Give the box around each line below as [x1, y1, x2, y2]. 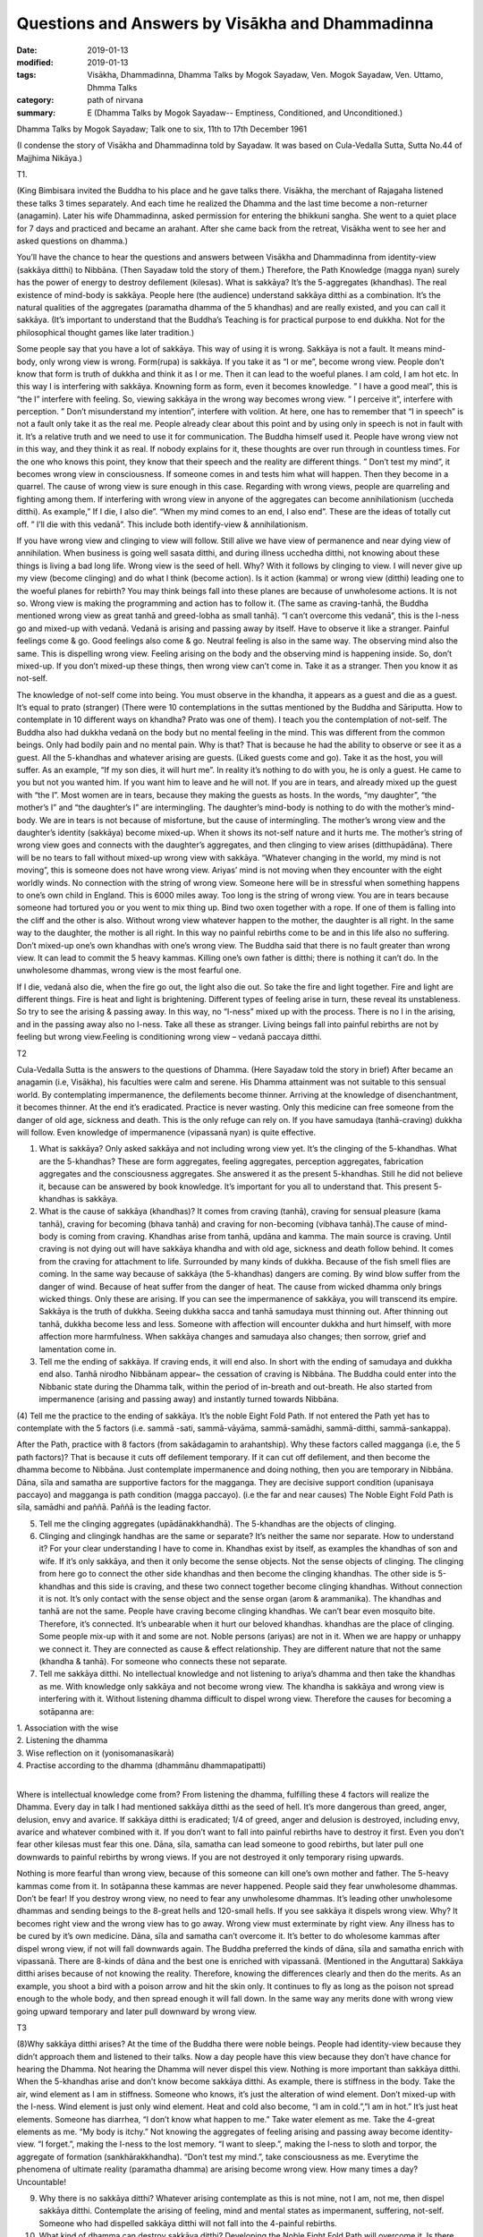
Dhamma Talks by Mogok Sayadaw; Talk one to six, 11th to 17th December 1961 [16, 123, 308, 134]
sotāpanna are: [38, 1705, 95, 1717]
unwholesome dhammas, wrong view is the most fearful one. [16, 965, 241, 975]
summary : [16, 107, 56, 118]
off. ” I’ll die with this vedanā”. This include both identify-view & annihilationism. [16, 519, 309, 530]
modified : [16, 56, 54, 67]
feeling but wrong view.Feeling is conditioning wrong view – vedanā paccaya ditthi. [16, 1032, 322, 1042]
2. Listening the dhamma [16, 1735, 108, 1746]
